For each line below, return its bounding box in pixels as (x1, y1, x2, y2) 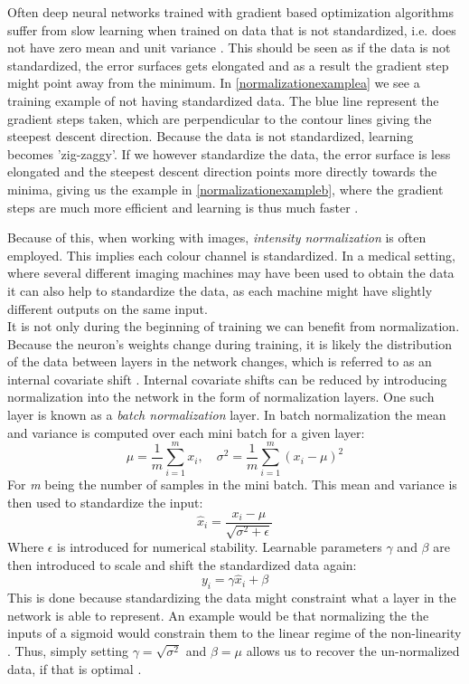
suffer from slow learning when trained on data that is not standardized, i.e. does (7, 20, 456, 39)
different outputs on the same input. (7, 299, 208, 318)
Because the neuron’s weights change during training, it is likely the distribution (7, 334, 452, 353)
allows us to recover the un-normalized (246, 641, 460, 660)
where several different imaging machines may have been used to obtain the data (7, 263, 455, 282)
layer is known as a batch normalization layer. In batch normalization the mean (7, 405, 446, 424)
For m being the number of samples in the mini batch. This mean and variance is (7, 475, 457, 494)
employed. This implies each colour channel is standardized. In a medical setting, (7, 245, 455, 264)
